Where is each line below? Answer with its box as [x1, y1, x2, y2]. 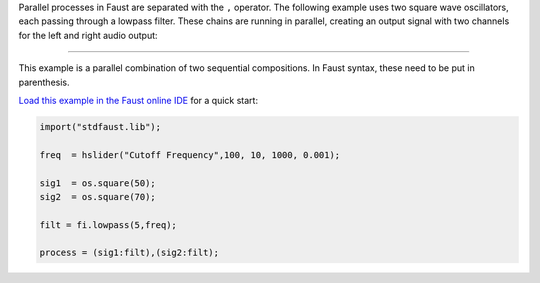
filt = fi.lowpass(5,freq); [39, 219, 177, 230]
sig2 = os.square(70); [39, 191, 157, 202]
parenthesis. [18, 76, 70, 88]
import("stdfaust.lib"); [39, 121, 162, 132]
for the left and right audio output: [18, 29, 159, 41]
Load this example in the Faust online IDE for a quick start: [18, 94, 259, 106]
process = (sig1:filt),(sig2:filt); [39, 247, 220, 259]
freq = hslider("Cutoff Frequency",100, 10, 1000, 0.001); [39, 149, 341, 160]
